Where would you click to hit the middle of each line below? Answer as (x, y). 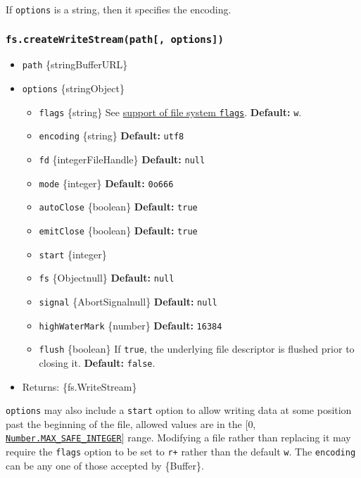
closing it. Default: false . (97, 362)
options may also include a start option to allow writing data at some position (179, 410)
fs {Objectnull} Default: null (107, 278)
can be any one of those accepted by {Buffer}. (105, 465)
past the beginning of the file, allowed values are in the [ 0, (131, 423)
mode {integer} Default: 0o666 (106, 183)
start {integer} (73, 254)
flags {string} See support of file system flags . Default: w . (170, 112)
